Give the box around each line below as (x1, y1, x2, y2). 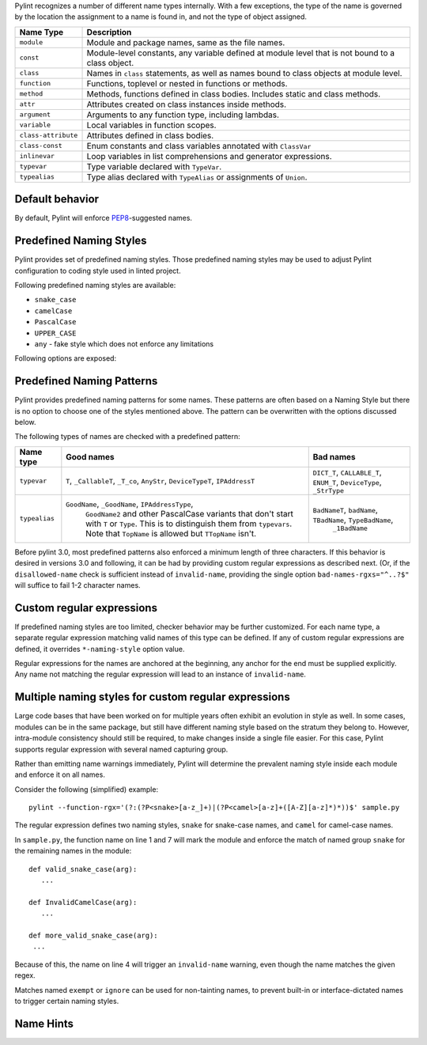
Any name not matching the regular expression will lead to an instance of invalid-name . (14, 669, 306, 680)
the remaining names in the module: (14, 846, 132, 856)
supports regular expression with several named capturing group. (14, 744, 229, 754)
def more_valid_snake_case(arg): (28, 930, 158, 940)
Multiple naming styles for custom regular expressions (14, 691, 290, 704)
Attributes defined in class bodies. (86, 130, 214, 141)
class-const (19, 142, 62, 150)
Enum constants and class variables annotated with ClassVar (86, 140, 312, 151)
